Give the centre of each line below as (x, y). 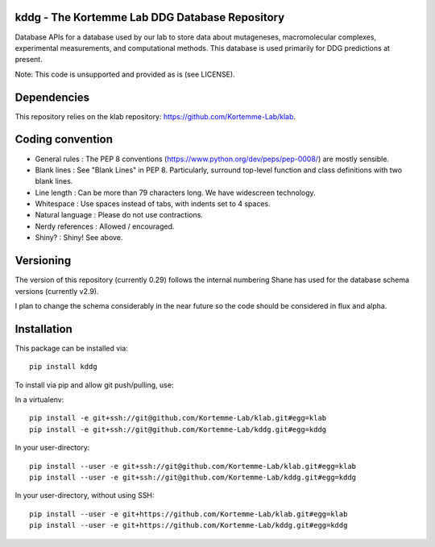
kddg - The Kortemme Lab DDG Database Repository (150, 17)
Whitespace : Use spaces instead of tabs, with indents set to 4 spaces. (153, 204)
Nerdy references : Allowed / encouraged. (105, 226)
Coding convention (64, 140)
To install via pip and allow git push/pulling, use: (94, 385)
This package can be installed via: (71, 348)
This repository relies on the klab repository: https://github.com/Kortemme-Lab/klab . (155, 116)
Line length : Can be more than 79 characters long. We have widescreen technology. (175, 193)
